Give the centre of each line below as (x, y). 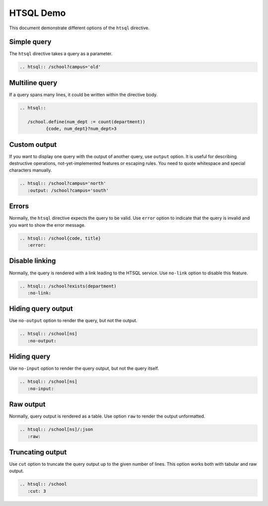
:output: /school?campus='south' (68, 190)
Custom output (33, 144)
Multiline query (33, 83)
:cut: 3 (37, 491)
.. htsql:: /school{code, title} (60, 238)
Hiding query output (41, 309)
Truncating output (38, 452)
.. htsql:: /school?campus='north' (63, 183)
